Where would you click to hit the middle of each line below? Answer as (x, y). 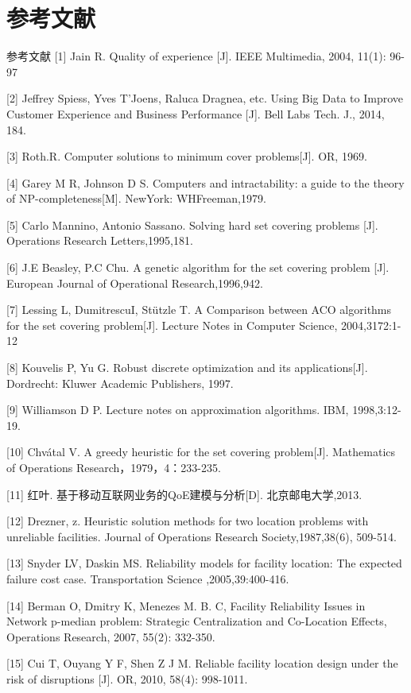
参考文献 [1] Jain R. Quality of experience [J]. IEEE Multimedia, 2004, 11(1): (196, 56)
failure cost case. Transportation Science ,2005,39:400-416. (148, 578)
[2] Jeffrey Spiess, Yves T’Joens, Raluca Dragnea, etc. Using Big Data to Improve (205, 98)
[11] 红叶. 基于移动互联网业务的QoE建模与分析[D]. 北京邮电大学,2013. (184, 494)
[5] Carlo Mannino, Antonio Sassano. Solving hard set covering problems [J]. (192, 225)
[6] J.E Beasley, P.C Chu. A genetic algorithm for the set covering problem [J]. (198, 267)
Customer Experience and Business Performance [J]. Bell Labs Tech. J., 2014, (196, 113)
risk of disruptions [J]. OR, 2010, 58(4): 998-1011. (127, 678)
